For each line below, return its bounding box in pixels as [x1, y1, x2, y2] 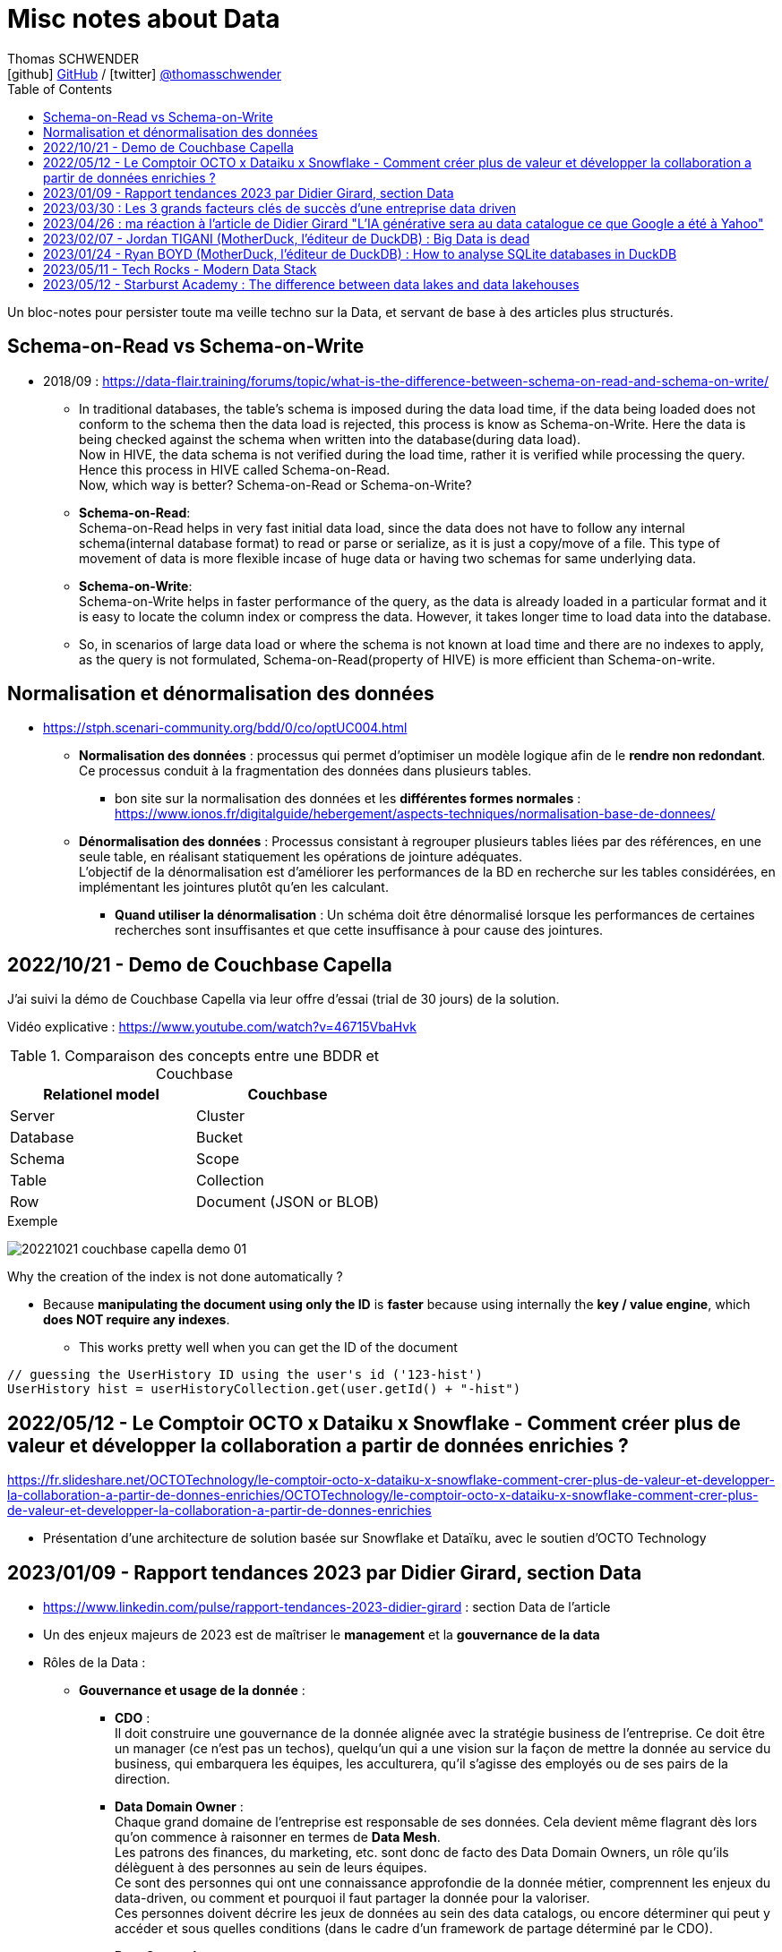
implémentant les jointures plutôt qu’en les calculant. [79, 879, 389, 895]
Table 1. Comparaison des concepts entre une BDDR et [9, 1047, 380, 1066]
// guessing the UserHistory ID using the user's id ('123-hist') [7, 1367, 484, 1383]
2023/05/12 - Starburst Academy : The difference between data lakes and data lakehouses [43, 276, 580, 292]
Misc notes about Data [7, 4, 280, 34]
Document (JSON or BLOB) [196, 1193, 380, 1211]
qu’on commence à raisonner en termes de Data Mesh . [115, 1828, 441, 1845]
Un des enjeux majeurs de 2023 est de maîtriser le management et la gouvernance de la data [43, 1626, 600, 1642]
